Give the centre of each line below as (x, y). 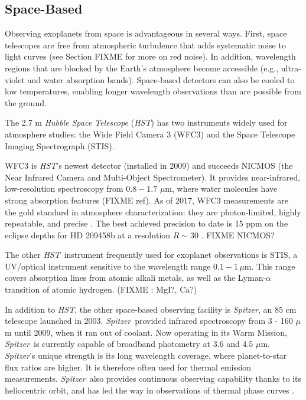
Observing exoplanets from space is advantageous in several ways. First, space (146, 33)
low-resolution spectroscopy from (64, 188)
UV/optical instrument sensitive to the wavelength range (108, 266)
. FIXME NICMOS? (238, 235)
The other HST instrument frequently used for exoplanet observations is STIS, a (151, 255)
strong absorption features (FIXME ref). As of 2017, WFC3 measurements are (147, 200)
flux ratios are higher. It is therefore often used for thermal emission (128, 367)
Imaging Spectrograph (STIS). (60, 145)
